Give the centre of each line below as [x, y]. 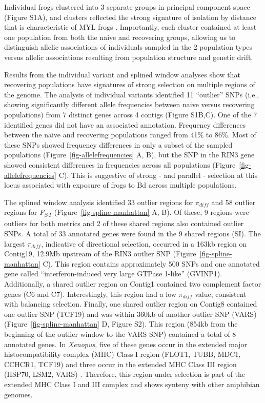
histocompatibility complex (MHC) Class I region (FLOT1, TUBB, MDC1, [123, 354]
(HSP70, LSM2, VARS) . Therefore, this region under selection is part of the [125, 374]
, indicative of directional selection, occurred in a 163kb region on [144, 243]
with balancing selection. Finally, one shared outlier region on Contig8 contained [131, 304]
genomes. [18, 394]
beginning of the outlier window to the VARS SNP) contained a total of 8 [120, 334]
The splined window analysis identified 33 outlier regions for [99, 202]
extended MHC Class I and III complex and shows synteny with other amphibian [132, 384]
